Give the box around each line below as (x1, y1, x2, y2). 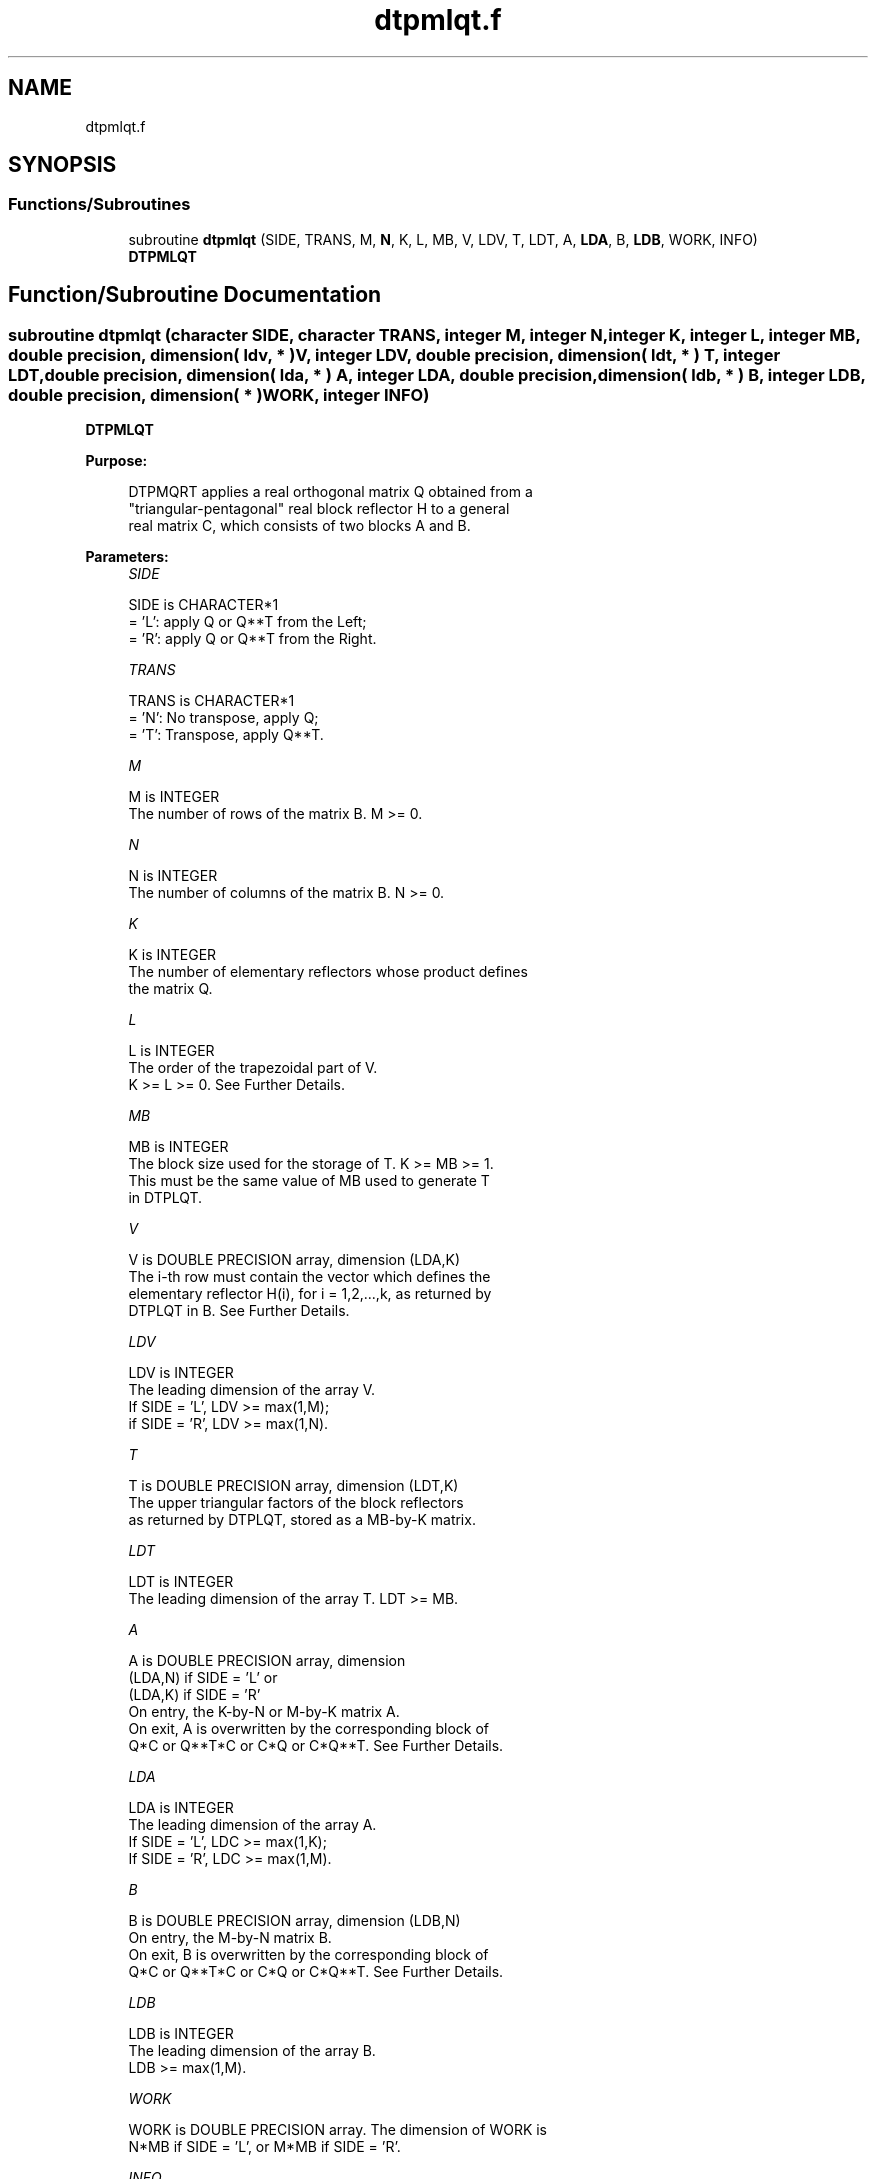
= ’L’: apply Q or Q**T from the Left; (128, 613, 367, 631)
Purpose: (85, 452, 148, 470)
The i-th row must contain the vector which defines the (128, 1268, 491, 1286)
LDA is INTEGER (128, 1799, 234, 1817)
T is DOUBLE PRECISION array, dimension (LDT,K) (128, 1477, 459, 1495)
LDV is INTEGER (128, 1364, 234, 1382)
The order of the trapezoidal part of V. (128, 1059, 378, 1077)
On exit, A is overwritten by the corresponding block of (128, 1720, 490, 1738)
